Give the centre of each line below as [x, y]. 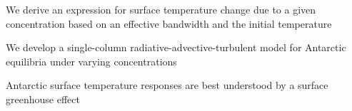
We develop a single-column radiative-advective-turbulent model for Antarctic [176, 47]
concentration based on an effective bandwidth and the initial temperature [169, 23]
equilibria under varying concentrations [91, 61]
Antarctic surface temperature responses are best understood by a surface [167, 85]
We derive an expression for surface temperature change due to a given [161, 9]
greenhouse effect [43, 99]
